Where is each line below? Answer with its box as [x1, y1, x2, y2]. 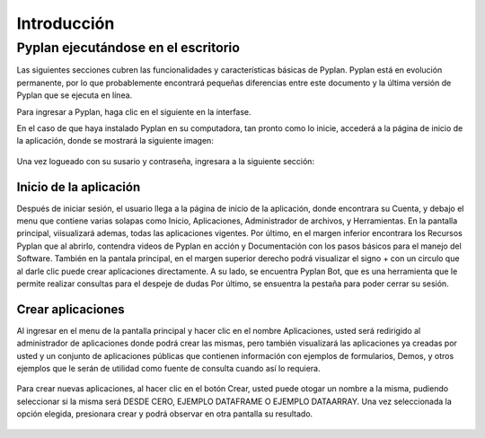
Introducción [16, 13, 115, 33]
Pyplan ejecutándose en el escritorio [16, 39, 240, 56]
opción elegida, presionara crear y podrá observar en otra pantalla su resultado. [16, 408, 313, 419]
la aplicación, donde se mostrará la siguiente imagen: [16, 136, 215, 146]
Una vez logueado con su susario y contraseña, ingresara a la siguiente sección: [16, 155, 314, 166]
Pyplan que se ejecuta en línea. [16, 90, 133, 101]
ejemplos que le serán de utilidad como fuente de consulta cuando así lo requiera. [16, 364, 321, 374]
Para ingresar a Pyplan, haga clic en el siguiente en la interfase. [16, 106, 251, 117]
